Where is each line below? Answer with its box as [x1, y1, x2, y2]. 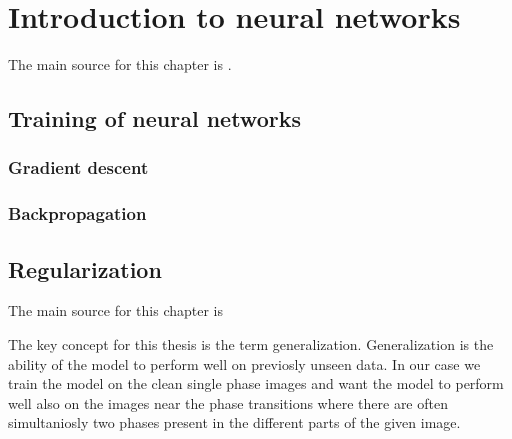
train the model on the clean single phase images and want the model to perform [8, 373, 504, 394]
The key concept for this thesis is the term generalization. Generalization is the [8, 333, 494, 354]
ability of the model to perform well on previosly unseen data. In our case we [8, 353, 481, 374]
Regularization [8, 253, 162, 284]
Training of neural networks [8, 103, 301, 134]
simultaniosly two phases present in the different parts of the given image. [8, 412, 461, 433]
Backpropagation [8, 201, 147, 226]
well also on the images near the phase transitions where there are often [8, 392, 448, 413]
